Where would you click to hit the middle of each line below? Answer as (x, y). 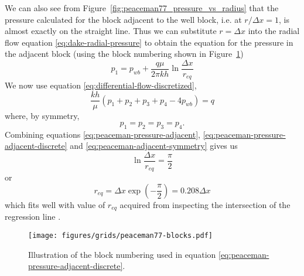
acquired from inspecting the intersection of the (205, 204)
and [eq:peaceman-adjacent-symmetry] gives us (154, 146)
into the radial (274, 31)
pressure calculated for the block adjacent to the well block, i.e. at (123, 19)
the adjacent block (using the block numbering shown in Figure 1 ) (124, 54)
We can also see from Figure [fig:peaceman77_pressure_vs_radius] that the (142, 8)
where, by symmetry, (42, 116)
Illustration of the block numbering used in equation (122, 254)
